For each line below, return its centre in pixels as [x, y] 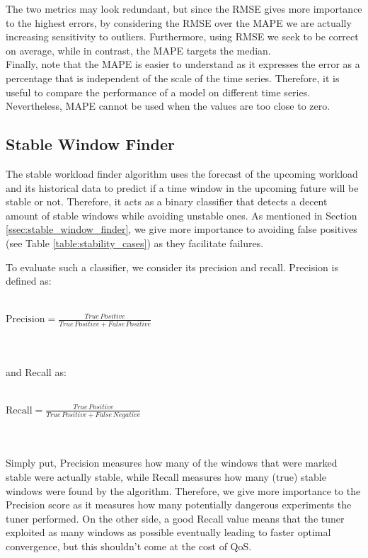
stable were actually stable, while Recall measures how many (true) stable [166, 477]
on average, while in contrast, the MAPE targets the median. [138, 50]
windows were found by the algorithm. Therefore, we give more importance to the [183, 490]
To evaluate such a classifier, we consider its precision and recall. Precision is [172, 267]
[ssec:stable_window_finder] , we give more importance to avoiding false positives [182, 229]
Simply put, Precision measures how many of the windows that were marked [172, 463]
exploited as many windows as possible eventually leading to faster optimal [168, 532]
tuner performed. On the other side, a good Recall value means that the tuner [175, 518]
